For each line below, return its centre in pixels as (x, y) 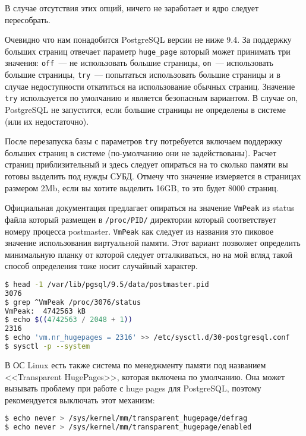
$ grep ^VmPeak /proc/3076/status (73, 302)
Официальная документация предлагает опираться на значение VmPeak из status (150, 208)
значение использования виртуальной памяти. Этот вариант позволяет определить (153, 243)
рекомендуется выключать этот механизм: (80, 399)
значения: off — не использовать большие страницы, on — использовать (139, 63)
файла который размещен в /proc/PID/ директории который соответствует (141, 219)
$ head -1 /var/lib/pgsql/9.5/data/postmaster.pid (107, 284)
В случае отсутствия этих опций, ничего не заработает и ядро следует (132, 8)
